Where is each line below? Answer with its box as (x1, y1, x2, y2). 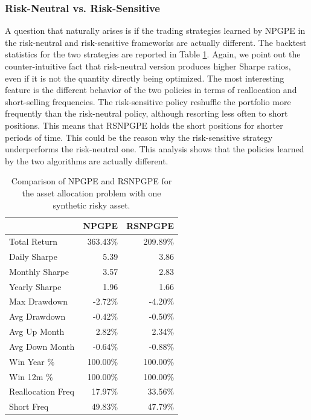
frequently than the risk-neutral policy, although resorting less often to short (5, 107, 288, 120)
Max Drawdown (9, 295, 68, 308)
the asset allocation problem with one (22, 186, 161, 199)
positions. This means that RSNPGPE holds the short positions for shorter (5, 118, 283, 131)
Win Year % (9, 355, 55, 367)
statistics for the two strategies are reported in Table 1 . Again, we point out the (5, 48, 301, 60)
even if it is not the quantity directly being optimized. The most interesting (5, 71, 284, 84)
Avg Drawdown (9, 310, 66, 323)
